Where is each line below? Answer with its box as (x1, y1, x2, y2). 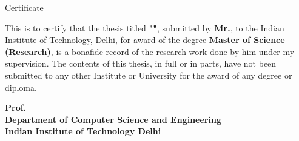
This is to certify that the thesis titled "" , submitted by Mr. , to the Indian (5, 21, 284, 34)
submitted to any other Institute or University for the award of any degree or (5, 68, 292, 81)
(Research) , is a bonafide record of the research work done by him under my (5, 45, 295, 57)
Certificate (5, 1, 44, 13)
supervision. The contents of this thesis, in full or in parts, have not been (5, 57, 277, 70)
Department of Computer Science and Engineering (5, 113, 221, 125)
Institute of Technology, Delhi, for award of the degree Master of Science (5, 33, 285, 46)
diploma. (5, 80, 37, 93)
